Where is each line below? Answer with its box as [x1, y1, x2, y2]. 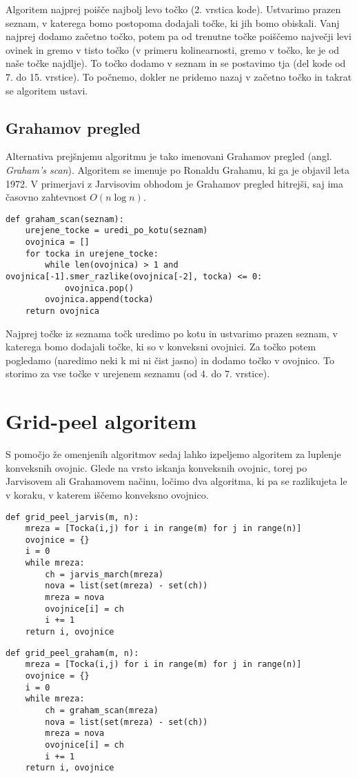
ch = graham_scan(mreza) [45, 706, 159, 716]
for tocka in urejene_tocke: [25, 248, 159, 259]
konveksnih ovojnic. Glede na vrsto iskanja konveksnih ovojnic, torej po [6, 460, 307, 475]
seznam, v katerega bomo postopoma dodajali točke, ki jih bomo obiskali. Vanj [6, 15, 340, 30]
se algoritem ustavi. [6, 83, 88, 97]
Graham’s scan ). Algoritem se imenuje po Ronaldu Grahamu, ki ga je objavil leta [6, 162, 349, 177]
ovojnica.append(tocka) [45, 295, 154, 305]
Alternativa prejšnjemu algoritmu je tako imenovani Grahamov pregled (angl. [6, 149, 332, 163]
